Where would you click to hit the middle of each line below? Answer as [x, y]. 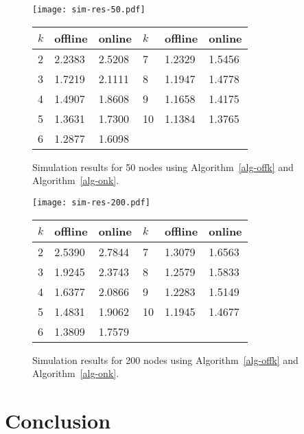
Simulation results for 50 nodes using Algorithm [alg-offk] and [163, 167]
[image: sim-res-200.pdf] [91, 202]
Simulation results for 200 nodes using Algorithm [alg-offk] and [165, 359]
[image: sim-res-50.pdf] [89, 10]
